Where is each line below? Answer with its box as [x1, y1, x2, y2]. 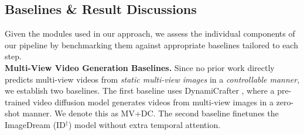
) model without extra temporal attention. [69, 118, 221, 130]
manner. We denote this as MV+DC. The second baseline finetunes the [22, 107, 279, 119]
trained [5, 95, 30, 108]
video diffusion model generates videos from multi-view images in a [33, 95, 274, 108]
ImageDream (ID [5, 118, 66, 130]
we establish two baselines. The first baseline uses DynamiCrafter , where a [5, 84, 275, 97]
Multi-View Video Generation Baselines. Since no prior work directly [5, 61, 275, 73]
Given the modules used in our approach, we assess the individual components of [5, 27, 295, 40]
